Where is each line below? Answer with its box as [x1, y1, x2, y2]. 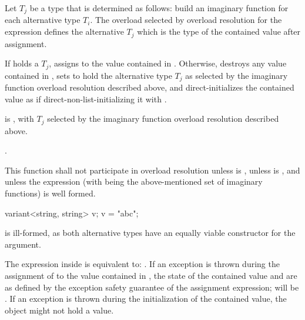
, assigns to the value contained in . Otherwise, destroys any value [49, 57, 287, 69]
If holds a [5, 57, 39, 69]
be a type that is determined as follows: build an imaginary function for [29, 2, 289, 14]
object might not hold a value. [5, 304, 114, 316]
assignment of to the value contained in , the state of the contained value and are [5, 269, 297, 281]
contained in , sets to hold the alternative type [5, 69, 172, 81]
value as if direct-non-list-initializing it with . [5, 92, 167, 105]
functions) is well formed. [5, 187, 96, 199]
